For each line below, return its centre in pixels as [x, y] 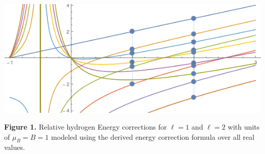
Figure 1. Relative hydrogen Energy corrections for [86, 127]
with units [244, 127]
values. [15, 147]
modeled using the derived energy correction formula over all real [153, 136]
